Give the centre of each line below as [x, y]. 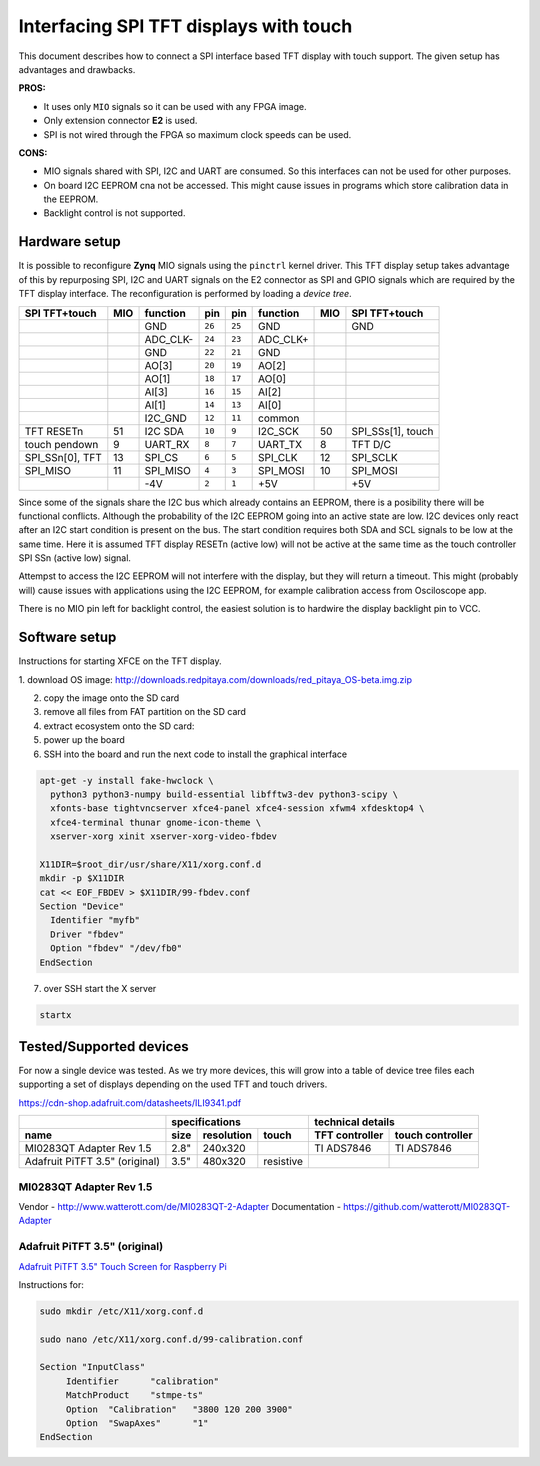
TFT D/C [371, 444]
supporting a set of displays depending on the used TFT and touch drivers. [173, 1084]
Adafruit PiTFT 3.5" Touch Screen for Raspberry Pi [122, 1266]
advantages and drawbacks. [77, 69]
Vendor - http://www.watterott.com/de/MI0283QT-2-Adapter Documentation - [180, 1206]
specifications [206, 1122]
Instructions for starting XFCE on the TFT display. [120, 661]
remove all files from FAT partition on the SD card [145, 712]
